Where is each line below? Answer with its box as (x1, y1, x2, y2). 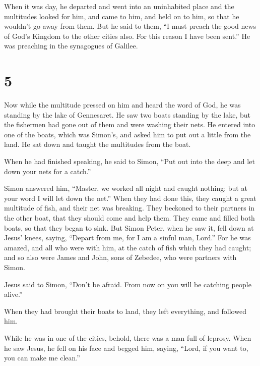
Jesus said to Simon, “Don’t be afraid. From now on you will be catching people (4, 279, 251, 289)
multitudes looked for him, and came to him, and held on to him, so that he (4, 11, 239, 21)
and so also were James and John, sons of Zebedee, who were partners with (4, 252, 237, 263)
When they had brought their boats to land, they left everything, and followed (4, 305, 246, 316)
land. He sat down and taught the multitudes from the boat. (4, 139, 191, 149)
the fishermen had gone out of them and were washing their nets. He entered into (4, 119, 255, 130)
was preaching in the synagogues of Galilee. (4, 40, 138, 51)
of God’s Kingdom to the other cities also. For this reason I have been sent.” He (4, 30, 250, 41)
